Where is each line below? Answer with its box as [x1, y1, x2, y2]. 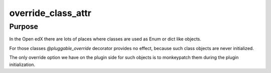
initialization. [9, 61, 35, 67]
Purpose [9, 22, 39, 31]
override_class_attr [9, 7, 91, 18]
